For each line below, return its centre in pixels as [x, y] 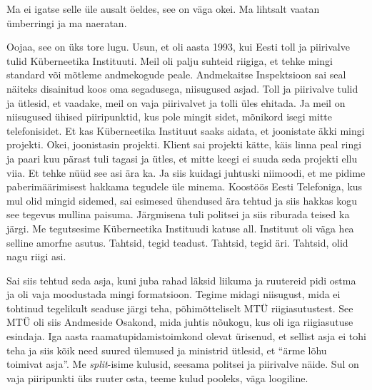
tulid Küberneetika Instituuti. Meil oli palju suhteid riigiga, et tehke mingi [170, 60]
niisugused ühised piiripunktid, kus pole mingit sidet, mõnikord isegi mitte [169, 117]
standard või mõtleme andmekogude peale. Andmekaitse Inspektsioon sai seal [176, 75]
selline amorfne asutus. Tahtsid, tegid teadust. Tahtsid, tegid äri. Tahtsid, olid [177, 242]
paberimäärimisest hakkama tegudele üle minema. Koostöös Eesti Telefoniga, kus [185, 186]
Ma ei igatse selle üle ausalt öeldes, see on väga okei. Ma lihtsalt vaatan [163, 9]
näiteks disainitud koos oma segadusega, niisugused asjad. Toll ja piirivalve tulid [182, 88]
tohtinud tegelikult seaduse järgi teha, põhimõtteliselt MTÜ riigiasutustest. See [180, 308]
